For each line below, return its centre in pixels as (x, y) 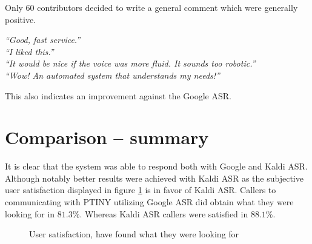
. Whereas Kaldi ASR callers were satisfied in (164, 213)
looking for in (30, 213)
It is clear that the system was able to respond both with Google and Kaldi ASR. (156, 166)
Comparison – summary (107, 137)
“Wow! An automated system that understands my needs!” (112, 75)
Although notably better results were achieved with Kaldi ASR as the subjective (154, 178)
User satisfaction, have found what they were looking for (134, 234)
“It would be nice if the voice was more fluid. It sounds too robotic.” (130, 63)
